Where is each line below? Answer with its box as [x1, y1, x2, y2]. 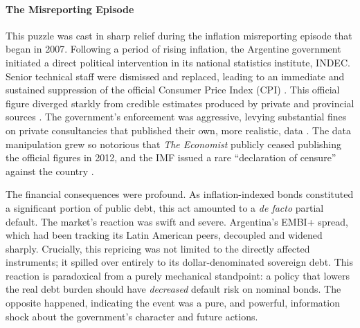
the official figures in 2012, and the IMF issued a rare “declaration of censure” [6, 150, 336, 165]
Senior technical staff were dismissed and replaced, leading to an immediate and [6, 69, 345, 83]
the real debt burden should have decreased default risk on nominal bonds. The [6, 282, 341, 296]
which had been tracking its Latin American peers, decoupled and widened [6, 228, 323, 242]
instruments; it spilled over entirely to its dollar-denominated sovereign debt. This [6, 255, 353, 269]
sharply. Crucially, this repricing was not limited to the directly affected [6, 241, 310, 255]
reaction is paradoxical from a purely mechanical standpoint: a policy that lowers [6, 268, 350, 282]
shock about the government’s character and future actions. [6, 309, 258, 323]
